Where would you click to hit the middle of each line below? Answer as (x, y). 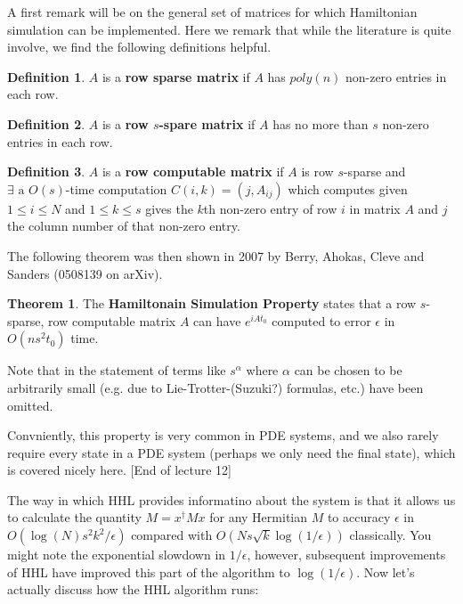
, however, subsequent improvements (346, 555)
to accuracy (359, 517)
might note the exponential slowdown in (117, 555)
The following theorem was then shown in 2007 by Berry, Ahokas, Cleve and (216, 255)
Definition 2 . (46, 123)
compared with (172, 535)
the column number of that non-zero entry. (124, 226)
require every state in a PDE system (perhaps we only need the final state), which (231, 452)
